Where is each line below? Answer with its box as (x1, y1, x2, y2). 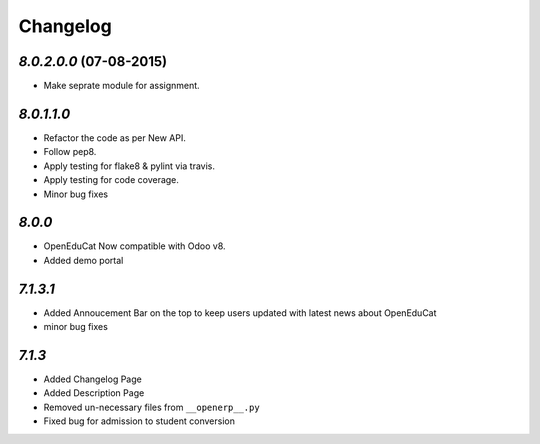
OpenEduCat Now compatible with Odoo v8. (43, 240, 226, 252)
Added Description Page (43, 387, 145, 399)
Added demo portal (43, 254, 124, 266)
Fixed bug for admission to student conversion (43, 415, 235, 427)
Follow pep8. (43, 146, 97, 158)
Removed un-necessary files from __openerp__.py (43, 401, 260, 413)
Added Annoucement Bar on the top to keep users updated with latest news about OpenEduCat (43, 306, 437, 319)
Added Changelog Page (43, 373, 142, 385)
